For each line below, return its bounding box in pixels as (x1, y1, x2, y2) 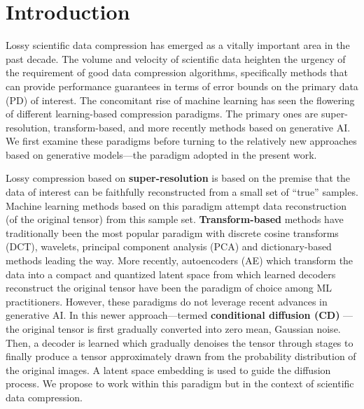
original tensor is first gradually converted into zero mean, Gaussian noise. (22, 322, 341, 336)
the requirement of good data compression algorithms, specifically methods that (6, 65, 348, 80)
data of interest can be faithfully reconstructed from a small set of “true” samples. (6, 185, 358, 199)
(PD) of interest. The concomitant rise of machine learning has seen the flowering (6, 92, 355, 107)
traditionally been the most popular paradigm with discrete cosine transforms (6, 225, 339, 240)
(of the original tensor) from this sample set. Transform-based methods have (6, 212, 344, 227)
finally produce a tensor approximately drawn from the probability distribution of (6, 349, 356, 364)
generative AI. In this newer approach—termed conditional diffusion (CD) (6, 308, 340, 322)
